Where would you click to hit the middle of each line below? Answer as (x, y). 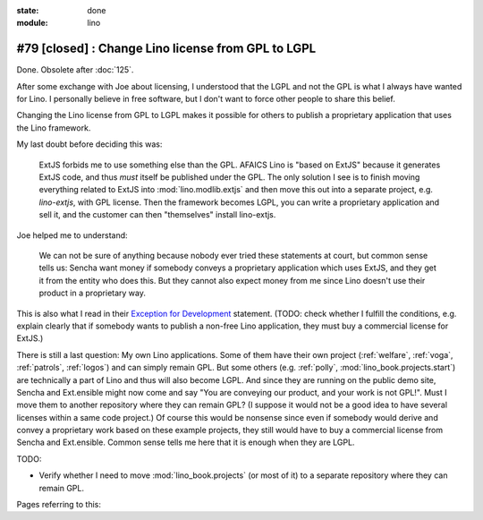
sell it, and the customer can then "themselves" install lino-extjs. (157, 215)
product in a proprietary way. (93, 293)
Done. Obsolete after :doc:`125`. (75, 70)
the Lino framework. (54, 128)
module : (32, 23)
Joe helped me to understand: (72, 235)
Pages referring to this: (59, 505)
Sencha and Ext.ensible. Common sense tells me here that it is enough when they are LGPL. (186, 442)
